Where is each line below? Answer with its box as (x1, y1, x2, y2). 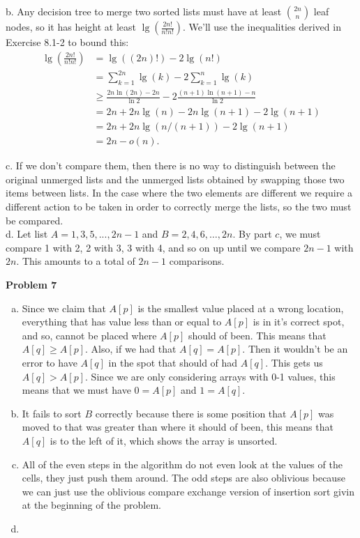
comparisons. (169, 254, 225, 268)
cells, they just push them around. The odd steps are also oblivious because (22, 470, 345, 485)
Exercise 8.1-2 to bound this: (6, 35, 129, 49)
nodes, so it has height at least (6, 20, 136, 33)
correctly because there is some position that (95, 406, 287, 420)
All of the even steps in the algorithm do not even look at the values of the (22, 456, 343, 471)
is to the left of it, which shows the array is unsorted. (50, 433, 278, 447)
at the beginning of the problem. (22, 498, 161, 512)
